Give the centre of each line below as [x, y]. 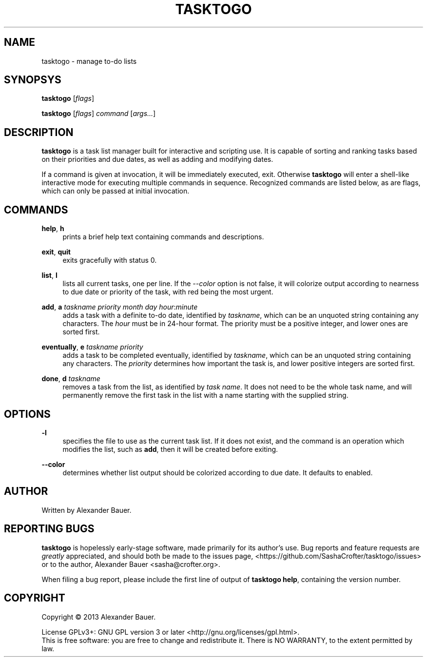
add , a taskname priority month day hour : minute [120, 307]
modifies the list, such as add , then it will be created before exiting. [170, 449]
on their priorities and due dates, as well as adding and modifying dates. [157, 159]
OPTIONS [27, 414]
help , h [53, 229]
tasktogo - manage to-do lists [89, 61]
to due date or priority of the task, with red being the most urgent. [168, 292]
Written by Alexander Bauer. [87, 510]
